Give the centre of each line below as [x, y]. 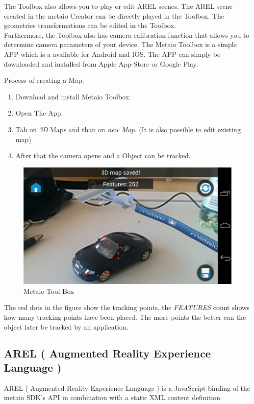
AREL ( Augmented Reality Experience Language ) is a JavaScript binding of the [127, 388]
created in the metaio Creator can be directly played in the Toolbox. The [114, 15]
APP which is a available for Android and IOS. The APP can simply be [112, 54]
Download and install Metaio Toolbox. [73, 96]
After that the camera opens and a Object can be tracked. [103, 155]
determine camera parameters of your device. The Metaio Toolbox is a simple [120, 44]
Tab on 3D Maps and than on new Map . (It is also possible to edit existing [128, 129]
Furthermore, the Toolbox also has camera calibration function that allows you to [127, 35]
